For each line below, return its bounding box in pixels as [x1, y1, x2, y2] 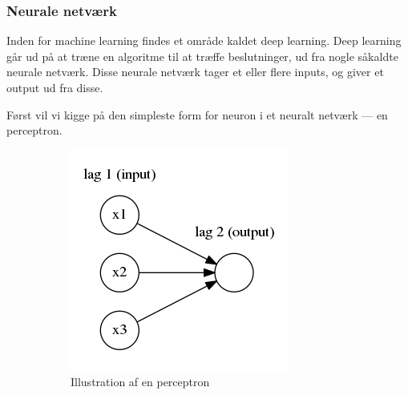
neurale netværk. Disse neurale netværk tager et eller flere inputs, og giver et [6, 63, 384, 80]
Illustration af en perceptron [71, 373, 210, 390]
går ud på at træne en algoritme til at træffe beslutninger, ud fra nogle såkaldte [6, 47, 398, 64]
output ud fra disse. [6, 79, 103, 95]
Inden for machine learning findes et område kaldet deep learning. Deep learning [6, 32, 402, 49]
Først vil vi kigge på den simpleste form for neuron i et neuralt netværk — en [6, 106, 388, 123]
